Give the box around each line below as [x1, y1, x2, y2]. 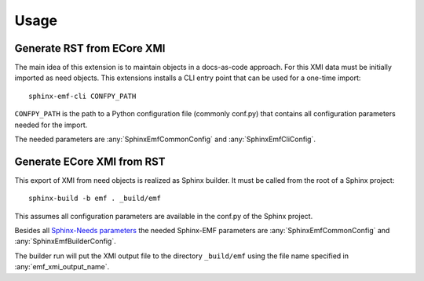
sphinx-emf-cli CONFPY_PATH [28, 91, 137, 100]
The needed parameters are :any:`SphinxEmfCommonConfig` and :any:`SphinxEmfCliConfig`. [14, 134, 316, 144]
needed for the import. [14, 120, 88, 130]
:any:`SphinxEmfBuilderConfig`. [14, 236, 117, 246]
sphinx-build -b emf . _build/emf [28, 194, 161, 203]
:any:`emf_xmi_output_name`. [14, 262, 110, 272]
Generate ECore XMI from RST [14, 155, 166, 168]
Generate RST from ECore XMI [14, 42, 166, 55]
